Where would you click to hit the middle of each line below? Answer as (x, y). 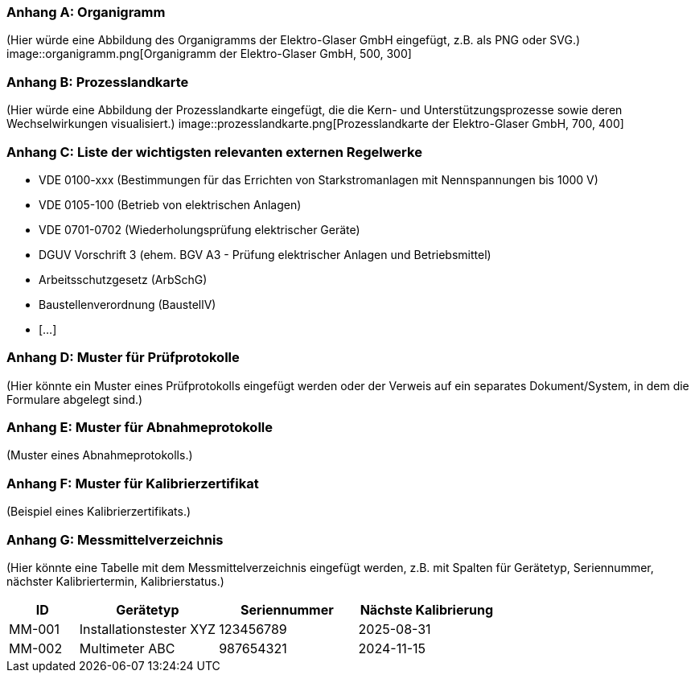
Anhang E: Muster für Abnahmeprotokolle (140, 427)
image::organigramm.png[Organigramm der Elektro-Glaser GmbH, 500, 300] (209, 54)
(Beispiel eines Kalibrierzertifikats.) (99, 512)
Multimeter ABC (127, 648)
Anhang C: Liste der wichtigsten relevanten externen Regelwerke (214, 152)
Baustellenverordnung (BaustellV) (127, 304)
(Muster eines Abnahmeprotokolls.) (100, 455)
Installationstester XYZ (148, 629)
